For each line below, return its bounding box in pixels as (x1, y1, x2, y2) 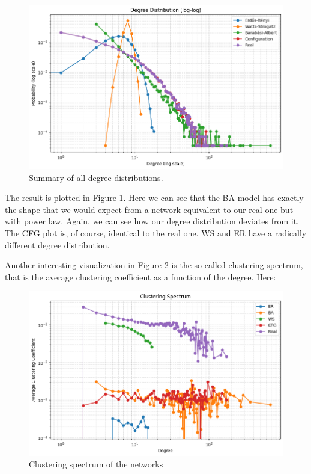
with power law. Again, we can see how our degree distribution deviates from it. (5, 215, 300, 227)
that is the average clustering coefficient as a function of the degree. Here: (5, 270, 276, 283)
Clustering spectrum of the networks (29, 458, 163, 470)
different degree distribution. (5, 238, 110, 251)
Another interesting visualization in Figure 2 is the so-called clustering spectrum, (5, 259, 303, 271)
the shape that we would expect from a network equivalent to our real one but (5, 203, 294, 215)
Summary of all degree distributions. (29, 171, 163, 183)
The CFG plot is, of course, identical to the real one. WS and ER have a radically (5, 227, 307, 239)
